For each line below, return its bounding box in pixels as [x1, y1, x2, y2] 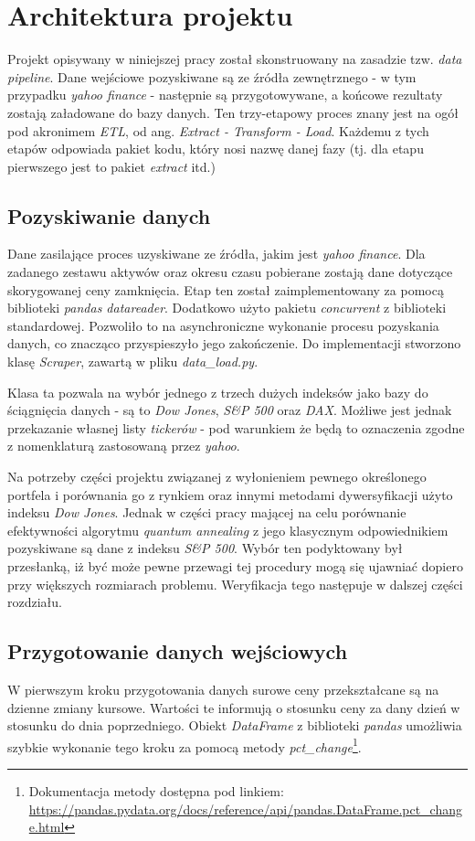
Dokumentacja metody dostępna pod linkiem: [28, 782, 284, 800]
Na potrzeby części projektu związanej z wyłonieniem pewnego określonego [7, 467, 427, 486]
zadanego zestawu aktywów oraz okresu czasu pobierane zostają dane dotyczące [7, 262, 453, 282]
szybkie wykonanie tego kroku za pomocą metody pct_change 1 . [7, 734, 362, 756]
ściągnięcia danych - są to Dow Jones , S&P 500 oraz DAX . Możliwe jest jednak [7, 400, 452, 420]
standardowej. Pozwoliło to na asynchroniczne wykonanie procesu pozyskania [7, 315, 439, 335]
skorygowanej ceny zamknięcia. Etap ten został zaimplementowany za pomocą [7, 280, 444, 299]
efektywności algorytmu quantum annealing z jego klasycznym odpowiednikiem [7, 520, 449, 539]
